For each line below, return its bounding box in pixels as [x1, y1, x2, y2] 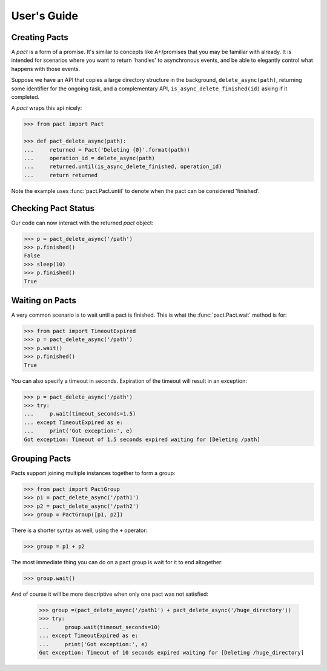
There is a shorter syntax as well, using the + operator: [11, 527, 148, 534]
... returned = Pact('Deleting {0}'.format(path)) [24, 146, 190, 153]
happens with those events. [11, 65, 81, 72]
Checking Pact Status [11, 203, 95, 214]
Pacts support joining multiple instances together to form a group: [11, 470, 176, 477]
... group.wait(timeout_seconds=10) [39, 624, 160, 630]
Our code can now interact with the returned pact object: [11, 219, 154, 226]
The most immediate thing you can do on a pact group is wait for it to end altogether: [11, 559, 223, 566]
